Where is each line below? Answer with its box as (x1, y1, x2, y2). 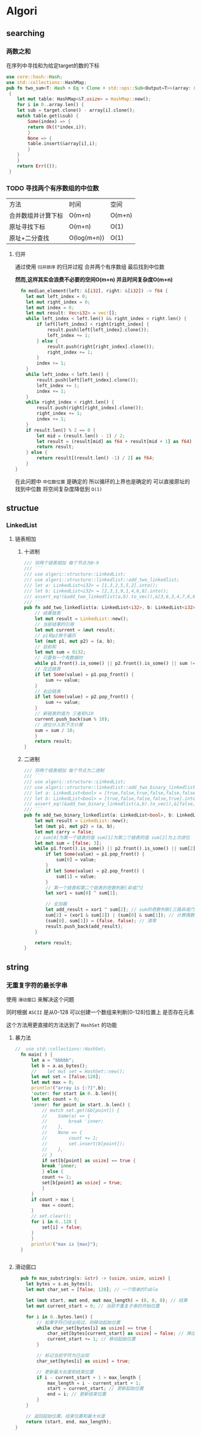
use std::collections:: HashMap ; (6, 79, 87, 85)
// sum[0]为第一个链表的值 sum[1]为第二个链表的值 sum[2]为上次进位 (35, 835, 190, 841)
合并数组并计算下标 (9, 211, 64, 219)
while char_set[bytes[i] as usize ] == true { (36, 1325, 153, 1331)
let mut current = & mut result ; (35, 627, 115, 633)
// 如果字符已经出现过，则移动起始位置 (36, 1319, 121, 1326)
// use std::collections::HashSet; (14, 1046, 106, 1052)
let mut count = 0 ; (31, 1096, 80, 1102)
